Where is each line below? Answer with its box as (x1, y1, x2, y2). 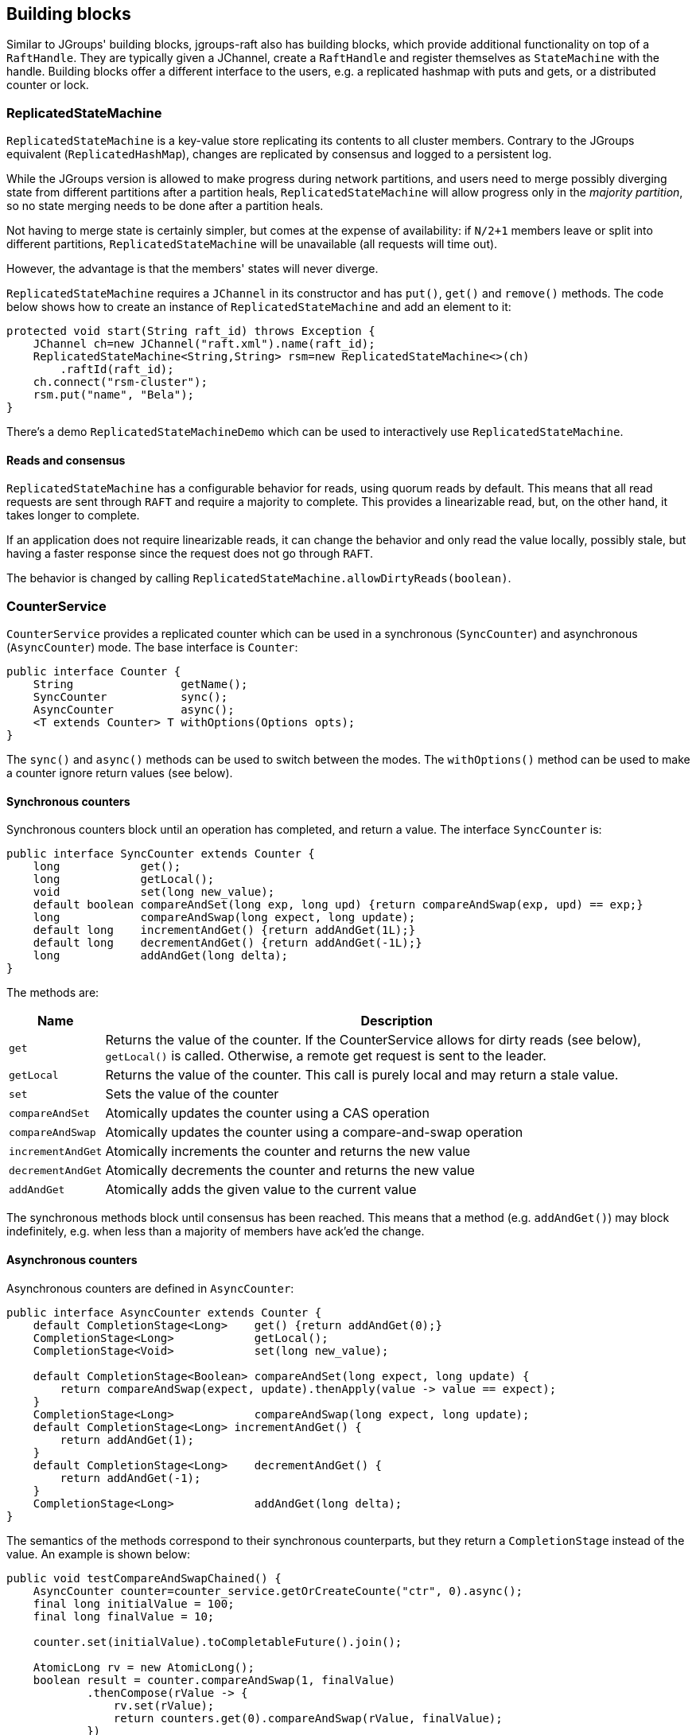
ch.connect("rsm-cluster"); (33, 375, 208, 389)
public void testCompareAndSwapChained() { (6, 1571, 282, 1585)
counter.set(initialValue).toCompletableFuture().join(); (33, 1635, 402, 1648)
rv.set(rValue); (113, 1698, 215, 1712)
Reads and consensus (6, 453, 126, 467)
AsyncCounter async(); (33, 703, 235, 717)
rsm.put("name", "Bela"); (33, 388, 195, 402)
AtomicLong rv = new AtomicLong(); (33, 1660, 255, 1674)
